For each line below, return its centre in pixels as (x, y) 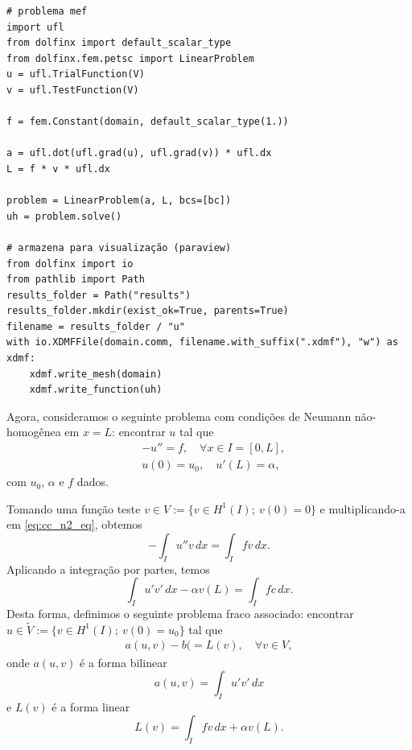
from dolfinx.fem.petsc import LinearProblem (130, 58)
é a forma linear (91, 706)
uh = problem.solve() (64, 216)
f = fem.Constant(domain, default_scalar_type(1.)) (148, 122)
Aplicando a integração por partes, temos (108, 569)
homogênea (34, 432)
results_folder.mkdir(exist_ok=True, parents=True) (148, 311)
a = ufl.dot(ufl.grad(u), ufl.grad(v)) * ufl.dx (139, 153)
